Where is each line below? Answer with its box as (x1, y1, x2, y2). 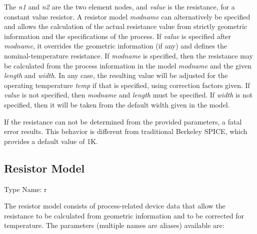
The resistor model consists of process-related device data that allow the (4, 200, 225, 211)
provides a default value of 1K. (4, 135, 98, 146)
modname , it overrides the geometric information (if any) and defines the (4, 40, 227, 51)
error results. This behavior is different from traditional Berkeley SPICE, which (4, 126, 247, 136)
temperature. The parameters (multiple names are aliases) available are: (4, 220, 224, 230)
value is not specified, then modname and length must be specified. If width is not (4, 89, 253, 100)
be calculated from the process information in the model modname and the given (4, 60, 251, 70)
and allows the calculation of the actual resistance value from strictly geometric (4, 21, 247, 31)
